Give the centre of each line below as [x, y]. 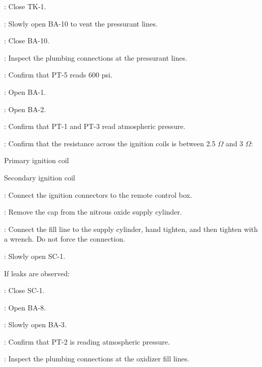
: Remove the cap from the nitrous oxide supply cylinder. [93, 212]
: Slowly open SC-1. [35, 256]
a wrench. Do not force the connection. [65, 239]
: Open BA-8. [25, 307]
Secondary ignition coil [40, 177]
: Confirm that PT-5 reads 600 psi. [58, 75]
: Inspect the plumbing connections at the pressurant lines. [96, 57]
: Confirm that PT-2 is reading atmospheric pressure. [87, 341]
